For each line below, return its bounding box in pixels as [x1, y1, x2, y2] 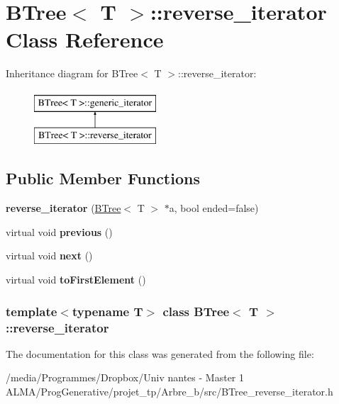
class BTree [162, 302, 230, 320]
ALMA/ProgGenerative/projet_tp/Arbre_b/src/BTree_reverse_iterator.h [6, 383, 333, 398]
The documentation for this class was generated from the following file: [6, 346, 314, 361]
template [6, 302, 57, 320]
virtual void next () [6, 248, 93, 263]
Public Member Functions [6, 167, 200, 189]
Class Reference [6, 25, 164, 54]
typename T [72, 302, 143, 320]
